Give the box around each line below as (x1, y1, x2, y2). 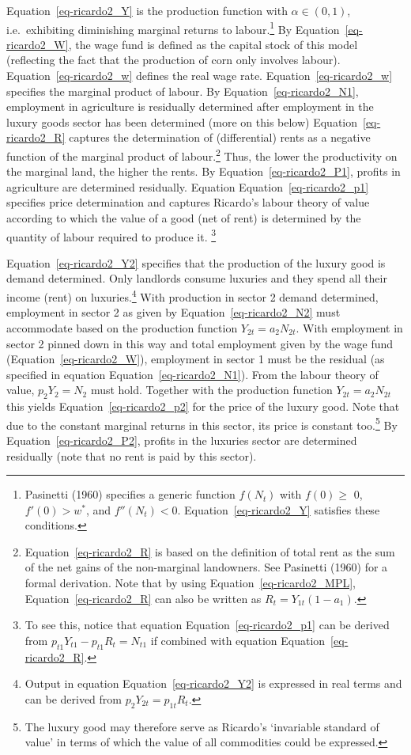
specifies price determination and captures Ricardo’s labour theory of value (6, 194, 370, 211)
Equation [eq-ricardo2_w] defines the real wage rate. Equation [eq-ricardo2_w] (6, 67, 393, 84)
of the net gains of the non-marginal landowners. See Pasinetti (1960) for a (25, 559, 388, 575)
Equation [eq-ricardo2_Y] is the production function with (6, 2, 288, 18)
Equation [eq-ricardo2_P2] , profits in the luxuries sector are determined (6, 431, 357, 448)
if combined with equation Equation (150, 632, 326, 648)
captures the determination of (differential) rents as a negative (69, 129, 371, 146)
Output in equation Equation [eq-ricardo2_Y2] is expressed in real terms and (25, 675, 402, 692)
